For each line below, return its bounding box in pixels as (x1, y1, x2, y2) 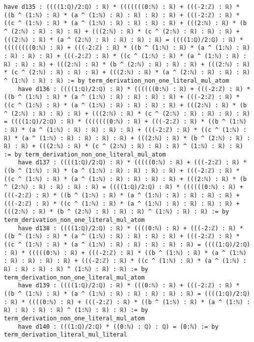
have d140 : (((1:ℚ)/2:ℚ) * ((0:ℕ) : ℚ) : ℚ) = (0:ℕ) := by (18, 323, 219, 330)
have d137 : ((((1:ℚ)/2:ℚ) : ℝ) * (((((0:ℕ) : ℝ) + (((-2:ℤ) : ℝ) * (18, 159, 247, 166)
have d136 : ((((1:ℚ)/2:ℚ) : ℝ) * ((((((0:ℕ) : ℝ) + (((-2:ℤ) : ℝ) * (18, 85, 251, 93)
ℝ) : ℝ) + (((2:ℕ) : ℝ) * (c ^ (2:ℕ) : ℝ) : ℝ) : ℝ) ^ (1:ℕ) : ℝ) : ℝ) (4, 143, 243, 150)
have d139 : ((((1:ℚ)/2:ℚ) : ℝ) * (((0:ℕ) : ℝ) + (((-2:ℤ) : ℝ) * (18, 282, 240, 289)
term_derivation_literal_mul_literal (4, 331, 127, 339)
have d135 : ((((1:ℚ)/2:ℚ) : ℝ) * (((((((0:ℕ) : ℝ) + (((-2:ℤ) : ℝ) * (4, 3, 240, 10)
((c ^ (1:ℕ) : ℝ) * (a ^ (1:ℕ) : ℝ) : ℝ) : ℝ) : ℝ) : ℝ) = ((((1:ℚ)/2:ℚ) (4, 241, 251, 249)
